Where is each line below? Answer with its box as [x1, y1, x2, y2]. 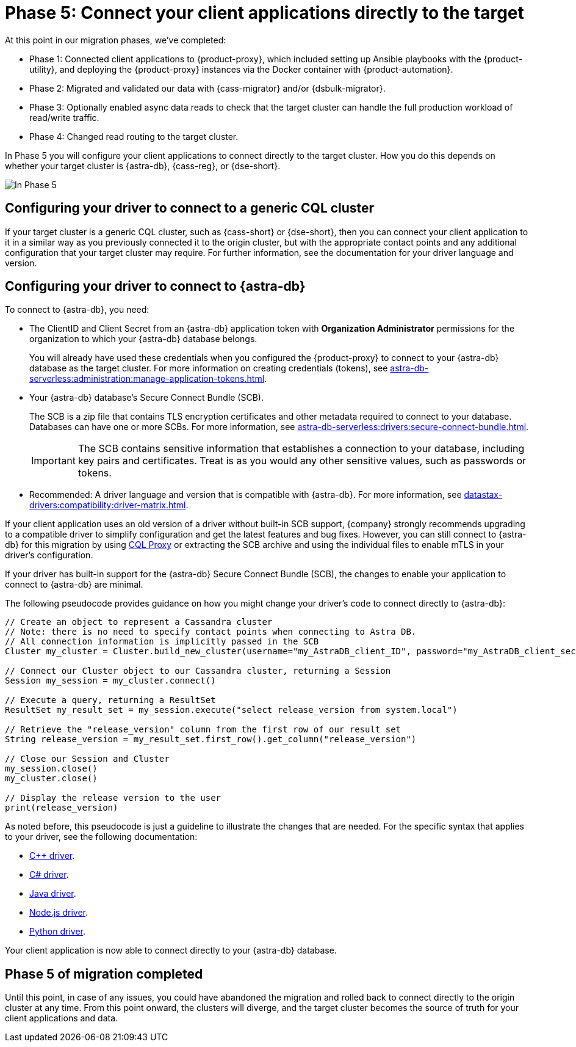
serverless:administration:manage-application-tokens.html [29, 373, 265, 384]
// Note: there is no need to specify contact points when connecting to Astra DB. [5, 627, 417, 637]
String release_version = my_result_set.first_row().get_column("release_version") [5, 734, 417, 745]
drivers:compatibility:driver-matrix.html [29, 500, 186, 511]
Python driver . [29, 926, 86, 937]
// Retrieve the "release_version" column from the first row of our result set [5, 724, 401, 735]
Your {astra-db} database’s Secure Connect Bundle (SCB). [29, 392, 264, 403]
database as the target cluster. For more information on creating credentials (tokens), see [29, 363, 388, 374]
